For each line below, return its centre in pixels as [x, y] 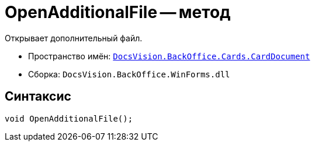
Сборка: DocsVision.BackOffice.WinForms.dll [129, 74]
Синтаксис [38, 97]
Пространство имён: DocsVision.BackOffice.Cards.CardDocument [169, 56]
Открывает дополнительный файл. [74, 38]
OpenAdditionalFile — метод [118, 12]
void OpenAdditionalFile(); [69, 118]
